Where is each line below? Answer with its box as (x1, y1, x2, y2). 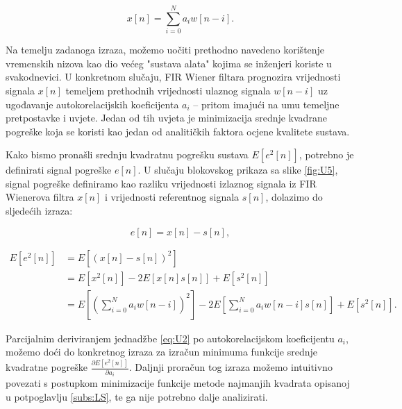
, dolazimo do (265, 190, 323, 204)
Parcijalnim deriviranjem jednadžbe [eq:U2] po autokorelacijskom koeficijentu (6, 331, 335, 345)
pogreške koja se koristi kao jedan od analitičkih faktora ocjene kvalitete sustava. (6, 124, 350, 138)
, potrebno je (299, 147, 354, 162)
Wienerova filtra (6, 190, 74, 204)
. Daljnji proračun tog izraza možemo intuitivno (128, 360, 333, 374)
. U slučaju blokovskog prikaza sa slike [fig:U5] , (137, 162, 338, 177)
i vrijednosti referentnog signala (104, 190, 240, 204)
